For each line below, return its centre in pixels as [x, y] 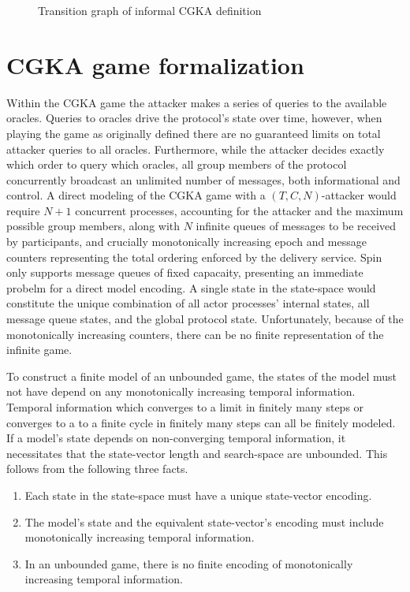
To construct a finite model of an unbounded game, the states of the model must [201, 376]
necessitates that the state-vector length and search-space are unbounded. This [197, 453]
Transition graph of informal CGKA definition [150, 10]
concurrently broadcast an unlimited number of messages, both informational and [203, 179]
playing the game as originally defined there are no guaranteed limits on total [194, 133]
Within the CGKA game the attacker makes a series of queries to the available [197, 102]
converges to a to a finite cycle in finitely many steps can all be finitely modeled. [201, 422]
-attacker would [359, 195]
